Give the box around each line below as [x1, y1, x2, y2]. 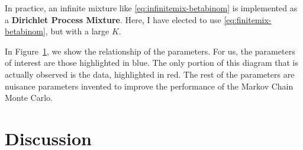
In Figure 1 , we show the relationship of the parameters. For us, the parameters [5, 44, 295, 57]
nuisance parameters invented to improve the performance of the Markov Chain [5, 79, 294, 92]
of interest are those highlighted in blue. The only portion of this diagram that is [5, 56, 298, 69]
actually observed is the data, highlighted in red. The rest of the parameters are [5, 68, 295, 80]
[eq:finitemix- [224, 13, 272, 25]
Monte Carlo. [5, 91, 53, 104]
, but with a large [45, 25, 109, 37]
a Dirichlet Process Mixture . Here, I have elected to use [5, 13, 221, 25]
